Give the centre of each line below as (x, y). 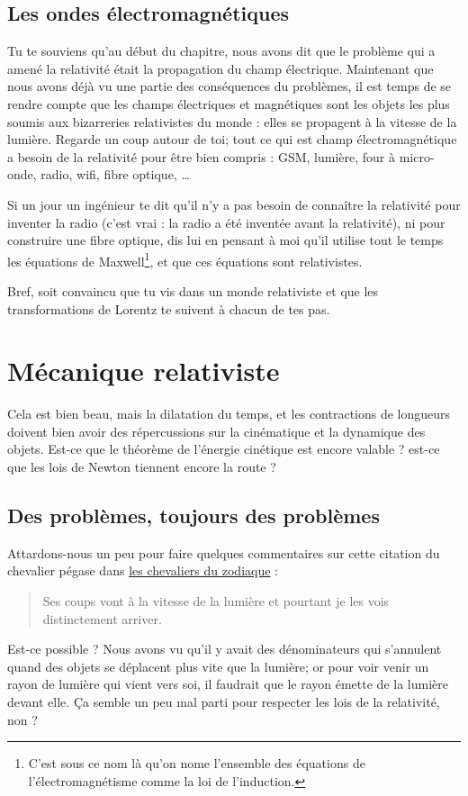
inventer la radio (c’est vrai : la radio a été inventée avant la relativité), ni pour (226, 222)
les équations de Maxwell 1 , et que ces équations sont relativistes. (185, 259)
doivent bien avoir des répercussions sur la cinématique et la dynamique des (216, 431)
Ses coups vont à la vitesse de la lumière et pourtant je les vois (216, 601)
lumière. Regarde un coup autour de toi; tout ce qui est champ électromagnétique (232, 139)
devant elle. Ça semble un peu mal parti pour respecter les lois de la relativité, (224, 702)
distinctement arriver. (102, 618)
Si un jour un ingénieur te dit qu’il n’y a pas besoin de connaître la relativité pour (234, 204)
